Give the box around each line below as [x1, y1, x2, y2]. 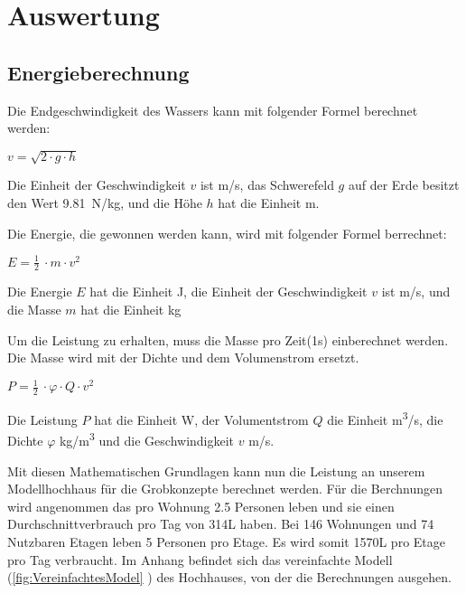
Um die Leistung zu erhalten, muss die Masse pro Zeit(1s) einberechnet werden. [7, 330, 449, 349]
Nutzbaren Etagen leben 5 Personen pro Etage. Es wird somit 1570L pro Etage [7, 532, 445, 551]
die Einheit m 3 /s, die [327, 408, 443, 428]
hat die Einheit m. [218, 193, 320, 212]
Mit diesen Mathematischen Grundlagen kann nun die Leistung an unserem [7, 461, 425, 480]
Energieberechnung [7, 58, 190, 86]
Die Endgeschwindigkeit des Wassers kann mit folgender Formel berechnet [7, 100, 418, 119]
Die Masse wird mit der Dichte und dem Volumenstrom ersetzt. [7, 348, 359, 367]
